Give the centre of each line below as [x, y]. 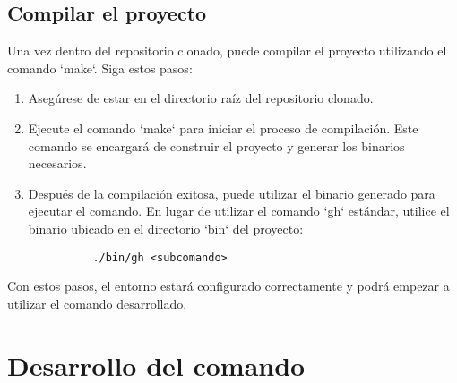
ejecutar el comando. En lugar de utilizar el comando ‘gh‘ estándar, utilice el [239, 211]
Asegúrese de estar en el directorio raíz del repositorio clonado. [201, 98]
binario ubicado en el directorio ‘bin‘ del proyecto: [166, 228]
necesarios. [57, 163]
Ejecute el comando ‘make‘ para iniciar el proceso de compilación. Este [223, 128]
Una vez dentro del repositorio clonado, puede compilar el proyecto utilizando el [227, 51]
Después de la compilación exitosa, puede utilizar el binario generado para [232, 193]
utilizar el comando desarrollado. [97, 303]
